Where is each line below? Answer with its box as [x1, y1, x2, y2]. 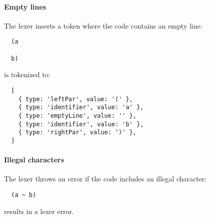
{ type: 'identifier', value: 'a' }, [18, 104, 144, 111]
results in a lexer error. [4, 205, 74, 216]
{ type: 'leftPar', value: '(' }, [18, 95, 133, 103]
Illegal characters [4, 154, 64, 165]
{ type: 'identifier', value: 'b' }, [18, 120, 144, 128]
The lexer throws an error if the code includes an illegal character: [4, 173, 207, 184]
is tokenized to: [4, 69, 50, 80]
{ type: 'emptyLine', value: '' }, [18, 112, 136, 119]
